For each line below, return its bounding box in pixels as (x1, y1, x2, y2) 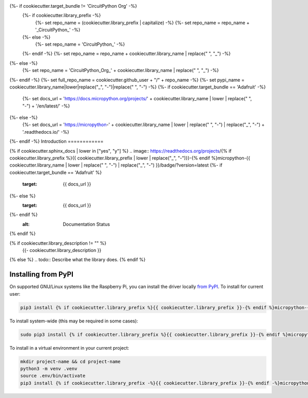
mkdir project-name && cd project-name (20, 358, 121, 365)
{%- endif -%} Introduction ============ (9, 138, 104, 144)
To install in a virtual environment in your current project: (9, 345, 129, 351)
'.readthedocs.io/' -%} (22, 129, 69, 135)
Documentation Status (63, 221, 110, 227)
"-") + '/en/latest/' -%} (22, 103, 70, 109)
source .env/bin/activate (20, 373, 86, 379)
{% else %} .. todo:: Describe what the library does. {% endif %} (9, 257, 146, 263)
